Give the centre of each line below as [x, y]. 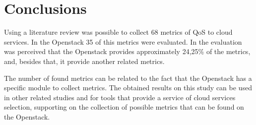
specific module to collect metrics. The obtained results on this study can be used [128, 88]
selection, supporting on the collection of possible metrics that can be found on [124, 107]
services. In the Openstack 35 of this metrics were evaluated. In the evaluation [123, 41]
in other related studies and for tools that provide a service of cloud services [120, 97]
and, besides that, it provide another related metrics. [84, 61]
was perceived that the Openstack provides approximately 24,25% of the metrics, [127, 51]
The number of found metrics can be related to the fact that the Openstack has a [128, 78]
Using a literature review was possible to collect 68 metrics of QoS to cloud [118, 32]
